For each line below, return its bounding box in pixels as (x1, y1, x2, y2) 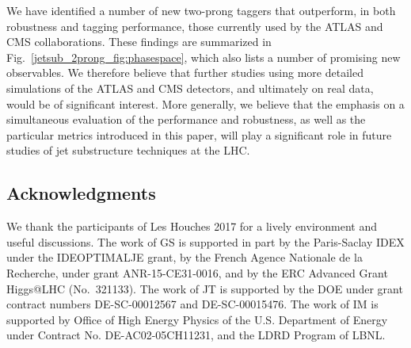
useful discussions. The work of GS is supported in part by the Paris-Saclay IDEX (6, 233, 405, 250)
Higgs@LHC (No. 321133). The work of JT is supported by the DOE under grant (6, 280, 403, 296)
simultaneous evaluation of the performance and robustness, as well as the (6, 111, 366, 128)
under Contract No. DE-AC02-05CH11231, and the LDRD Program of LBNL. (6, 327, 386, 343)
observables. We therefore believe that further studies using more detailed (6, 64, 363, 81)
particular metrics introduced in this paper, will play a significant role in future (6, 126, 392, 143)
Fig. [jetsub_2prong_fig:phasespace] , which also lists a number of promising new (6, 48, 401, 65)
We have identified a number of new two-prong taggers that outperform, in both (6, 2, 396, 18)
